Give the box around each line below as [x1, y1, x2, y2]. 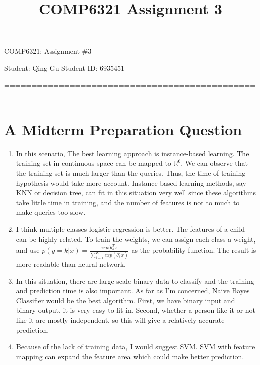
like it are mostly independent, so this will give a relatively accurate [16, 315, 225, 325]
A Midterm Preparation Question [4, 118, 242, 139]
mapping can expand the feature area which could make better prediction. [16, 351, 244, 361]
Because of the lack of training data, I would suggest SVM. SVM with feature [16, 341, 255, 352]
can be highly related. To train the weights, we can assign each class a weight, [16, 233, 256, 244]
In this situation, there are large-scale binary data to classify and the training [16, 275, 254, 286]
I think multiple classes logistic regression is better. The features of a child [16, 224, 245, 234]
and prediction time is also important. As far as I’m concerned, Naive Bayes [16, 285, 250, 296]
